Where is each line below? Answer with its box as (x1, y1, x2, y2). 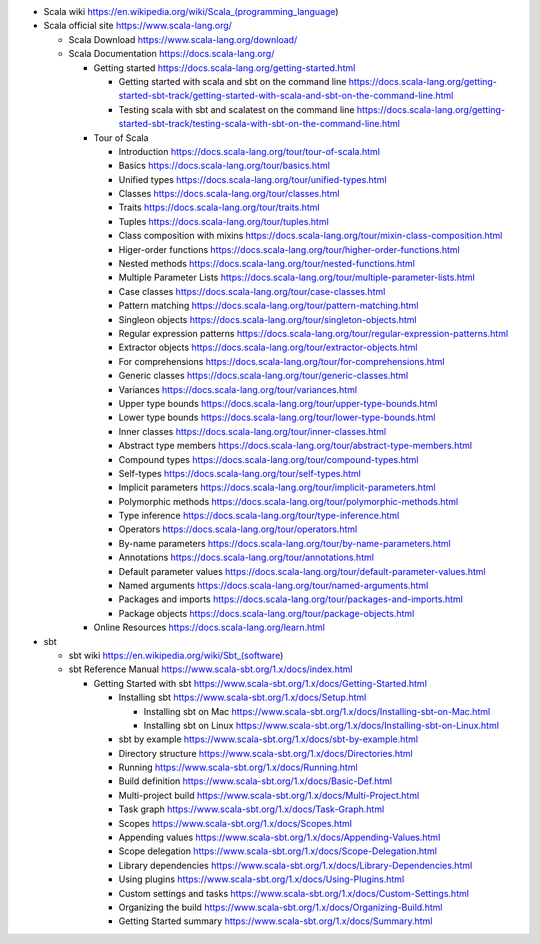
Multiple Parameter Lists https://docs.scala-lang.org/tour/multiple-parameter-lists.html (118, 271, 475, 284)
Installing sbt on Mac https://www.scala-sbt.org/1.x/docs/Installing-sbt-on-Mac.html (143, 705, 491, 717)
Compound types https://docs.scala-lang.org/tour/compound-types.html (118, 453, 419, 465)
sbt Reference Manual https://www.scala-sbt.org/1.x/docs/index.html (68, 663, 353, 675)
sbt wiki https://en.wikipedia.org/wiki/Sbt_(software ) (68, 649, 284, 661)
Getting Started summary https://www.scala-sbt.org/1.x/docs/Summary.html (118, 915, 433, 927)
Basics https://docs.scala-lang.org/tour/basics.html (118, 160, 330, 172)
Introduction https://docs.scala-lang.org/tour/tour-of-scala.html (118, 145, 380, 157)
